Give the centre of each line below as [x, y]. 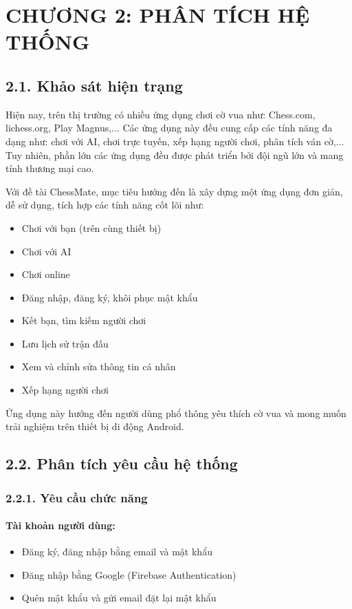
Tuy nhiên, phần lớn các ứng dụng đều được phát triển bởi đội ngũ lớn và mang [175, 154]
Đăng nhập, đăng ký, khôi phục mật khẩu [110, 297]
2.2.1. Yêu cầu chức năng [77, 497]
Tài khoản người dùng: [60, 525]
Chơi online [46, 274]
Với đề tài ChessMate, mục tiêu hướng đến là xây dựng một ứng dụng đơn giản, [174, 191]
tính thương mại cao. [50, 168]
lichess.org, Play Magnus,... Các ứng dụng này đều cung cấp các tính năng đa [169, 128]
